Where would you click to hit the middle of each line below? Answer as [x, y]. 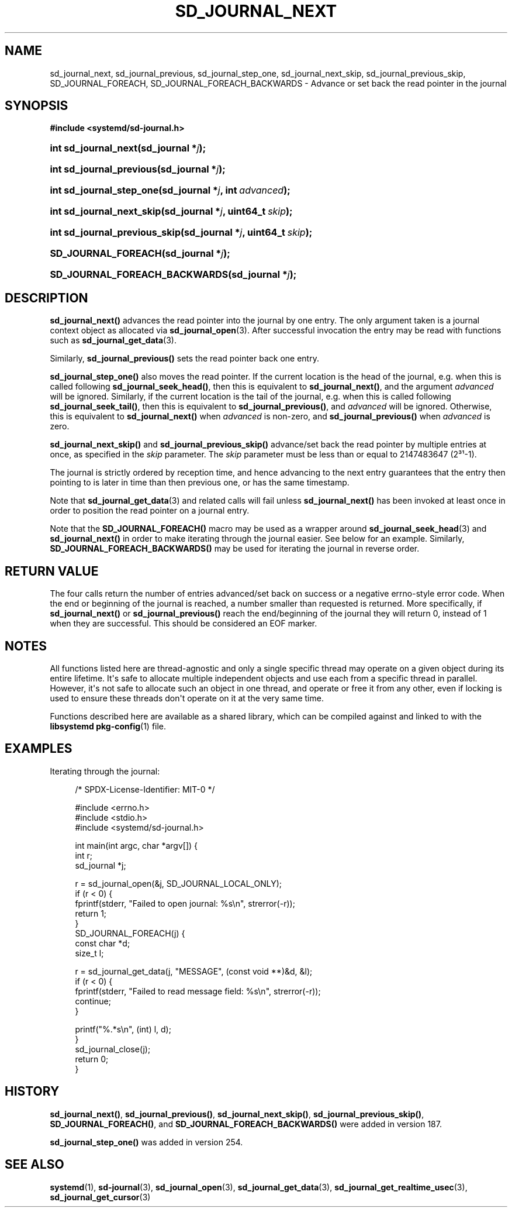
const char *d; [103, 943]
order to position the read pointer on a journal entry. [150, 511]
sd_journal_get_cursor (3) [100, 1197]
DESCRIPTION [46, 298]
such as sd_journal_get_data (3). [113, 340]
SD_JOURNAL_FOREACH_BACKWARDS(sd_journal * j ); [173, 275]
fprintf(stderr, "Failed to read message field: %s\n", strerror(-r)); [198, 991]
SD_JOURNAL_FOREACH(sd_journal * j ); [140, 254]
